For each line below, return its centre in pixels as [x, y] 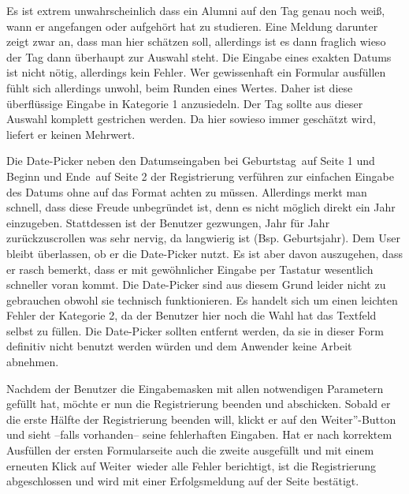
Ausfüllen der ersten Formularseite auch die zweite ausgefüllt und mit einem [190, 450]
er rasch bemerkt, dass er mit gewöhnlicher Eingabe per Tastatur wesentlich [190, 269]
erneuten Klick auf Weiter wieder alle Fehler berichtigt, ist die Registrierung [191, 465]
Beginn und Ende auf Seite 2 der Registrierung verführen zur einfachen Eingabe [200, 176]
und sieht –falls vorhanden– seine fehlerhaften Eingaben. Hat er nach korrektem [199, 434]
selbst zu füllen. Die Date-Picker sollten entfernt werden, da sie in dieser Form [195, 330]
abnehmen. [33, 362]
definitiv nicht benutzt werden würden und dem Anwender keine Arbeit [179, 346]
